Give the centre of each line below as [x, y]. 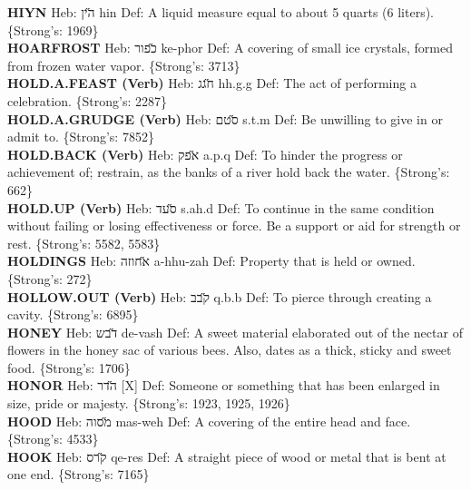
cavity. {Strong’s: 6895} [73, 314]
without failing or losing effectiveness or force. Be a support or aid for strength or [234, 225]
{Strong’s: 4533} [53, 439]
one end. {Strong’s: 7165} [78, 474]
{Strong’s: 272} [50, 278]
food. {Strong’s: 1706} [69, 367]
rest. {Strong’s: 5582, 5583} [84, 243]
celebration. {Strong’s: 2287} [87, 100]
